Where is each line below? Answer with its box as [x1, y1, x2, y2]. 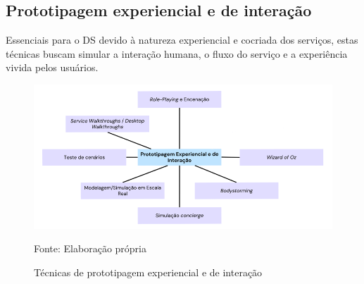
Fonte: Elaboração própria [34, 241, 146, 256]
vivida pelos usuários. [6, 60, 99, 75]
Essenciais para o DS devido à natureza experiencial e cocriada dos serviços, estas [6, 32, 358, 47]
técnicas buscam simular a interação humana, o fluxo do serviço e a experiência [6, 46, 348, 61]
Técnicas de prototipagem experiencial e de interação [34, 265, 263, 280]
